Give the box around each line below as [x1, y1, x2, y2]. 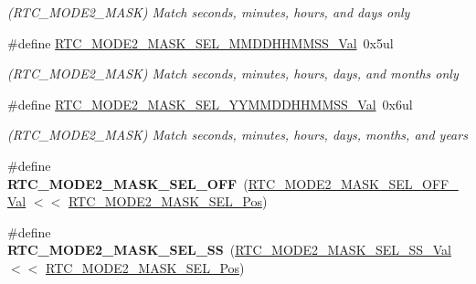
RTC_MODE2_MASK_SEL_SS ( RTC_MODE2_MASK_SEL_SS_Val [7, 240, 451, 259]
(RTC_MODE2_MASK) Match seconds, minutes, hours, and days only [7, 3, 410, 21]
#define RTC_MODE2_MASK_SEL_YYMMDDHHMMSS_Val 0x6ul [7, 94, 413, 113]
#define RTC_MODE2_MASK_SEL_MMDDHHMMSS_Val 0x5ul [7, 33, 394, 52]
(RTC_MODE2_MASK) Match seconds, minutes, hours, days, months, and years [7, 125, 468, 144]
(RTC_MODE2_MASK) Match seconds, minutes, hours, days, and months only [7, 64, 459, 83]
